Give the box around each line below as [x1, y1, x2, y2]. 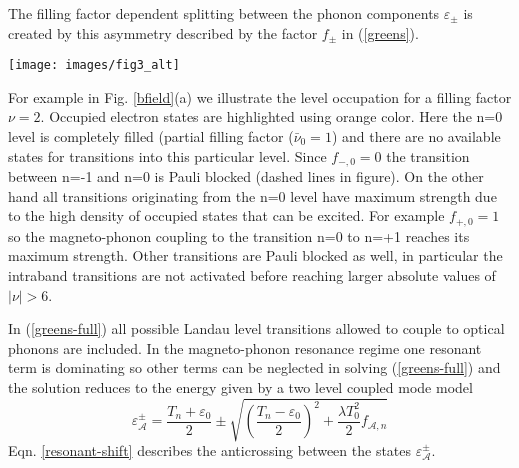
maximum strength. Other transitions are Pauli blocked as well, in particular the [8, 245, 503, 266]
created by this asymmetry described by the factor [8, 22, 318, 43]
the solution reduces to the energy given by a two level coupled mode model [8, 376, 473, 397]
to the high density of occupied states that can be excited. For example [8, 205, 445, 226]
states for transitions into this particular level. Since [8, 145, 327, 166]
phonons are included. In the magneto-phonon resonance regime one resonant [8, 337, 482, 358]
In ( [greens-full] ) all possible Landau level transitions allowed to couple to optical [8, 318, 505, 339]
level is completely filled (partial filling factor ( [8, 126, 294, 147]
